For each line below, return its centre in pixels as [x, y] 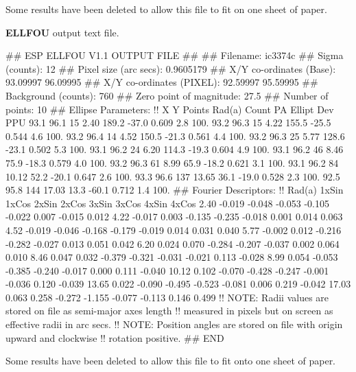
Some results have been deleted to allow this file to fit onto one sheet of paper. [171, 361]
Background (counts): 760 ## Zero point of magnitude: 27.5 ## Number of [167, 95]
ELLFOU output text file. [62, 32]
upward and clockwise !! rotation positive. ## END [115, 337]
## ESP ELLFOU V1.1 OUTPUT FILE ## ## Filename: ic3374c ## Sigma [175, 55]
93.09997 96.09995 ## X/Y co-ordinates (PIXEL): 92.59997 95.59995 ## [162, 82]
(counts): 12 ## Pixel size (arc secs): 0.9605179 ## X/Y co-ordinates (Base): [171, 68]
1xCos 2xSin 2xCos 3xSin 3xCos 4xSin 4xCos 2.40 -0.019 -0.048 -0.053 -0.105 [168, 203]
